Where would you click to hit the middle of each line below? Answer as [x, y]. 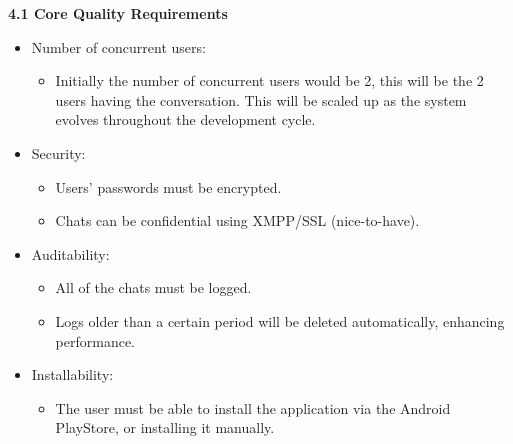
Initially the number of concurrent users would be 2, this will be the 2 [269, 80]
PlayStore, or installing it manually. [165, 427]
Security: [58, 152]
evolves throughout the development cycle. [185, 119]
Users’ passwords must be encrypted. [168, 186]
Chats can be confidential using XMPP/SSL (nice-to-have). [237, 220]
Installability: [72, 374]
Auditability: [70, 253]
